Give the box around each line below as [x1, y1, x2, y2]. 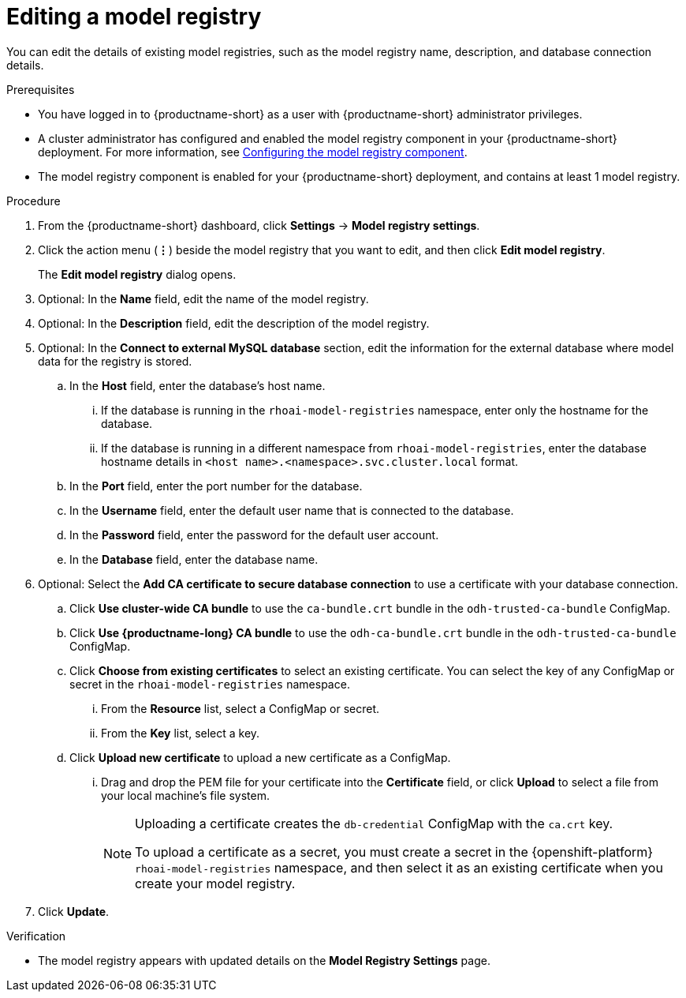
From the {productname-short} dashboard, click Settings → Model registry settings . [38, 218, 480, 232]
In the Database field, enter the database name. [69, 552, 319, 566]
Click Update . [38, 904, 110, 918]
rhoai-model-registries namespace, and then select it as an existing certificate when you [135, 859, 663, 876]
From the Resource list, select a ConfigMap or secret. [101, 701, 380, 715]
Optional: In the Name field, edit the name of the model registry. [38, 291, 369, 306]
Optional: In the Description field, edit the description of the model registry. [38, 316, 430, 330]
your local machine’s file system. [101, 788, 270, 802]
